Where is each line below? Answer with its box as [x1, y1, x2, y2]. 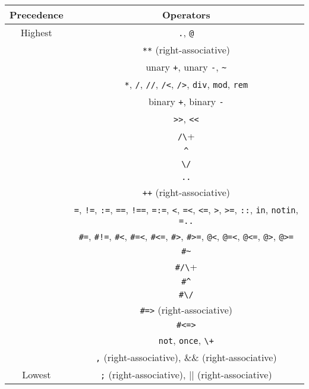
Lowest [22, 368, 51, 381]
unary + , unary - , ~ [146, 60, 227, 74]
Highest [20, 26, 52, 39]
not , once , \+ [158, 333, 214, 347]
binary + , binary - [148, 94, 224, 108]
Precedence [10, 8, 64, 21]
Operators [162, 8, 210, 21]
